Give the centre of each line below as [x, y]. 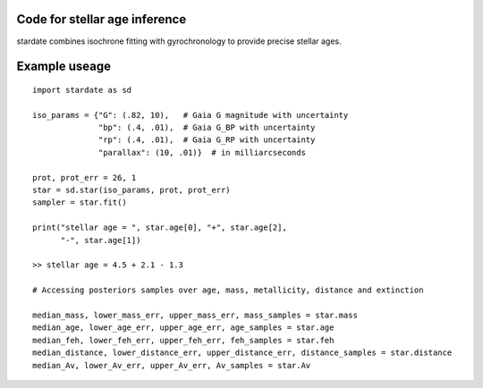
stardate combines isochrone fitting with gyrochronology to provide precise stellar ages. [179, 41]
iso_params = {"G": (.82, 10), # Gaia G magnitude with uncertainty [191, 115]
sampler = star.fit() [80, 202]
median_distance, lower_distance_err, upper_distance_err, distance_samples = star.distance [242, 353]
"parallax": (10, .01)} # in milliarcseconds [202, 152]
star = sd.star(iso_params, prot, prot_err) [132, 190]
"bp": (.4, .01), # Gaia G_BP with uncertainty [207, 128]
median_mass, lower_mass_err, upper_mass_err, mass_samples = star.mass [195, 315]
